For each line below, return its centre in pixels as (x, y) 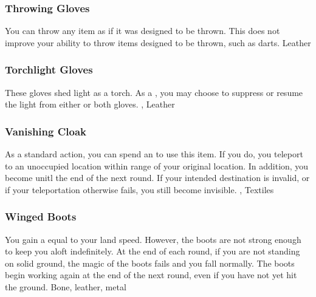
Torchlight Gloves (49, 70)
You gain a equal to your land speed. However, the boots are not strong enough (153, 239)
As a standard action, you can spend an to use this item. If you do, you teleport (154, 154)
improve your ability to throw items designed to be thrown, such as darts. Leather (158, 42)
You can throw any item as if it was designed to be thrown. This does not (143, 31)
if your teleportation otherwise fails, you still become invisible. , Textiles (139, 189)
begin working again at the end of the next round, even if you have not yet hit (151, 275)
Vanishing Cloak (46, 131)
